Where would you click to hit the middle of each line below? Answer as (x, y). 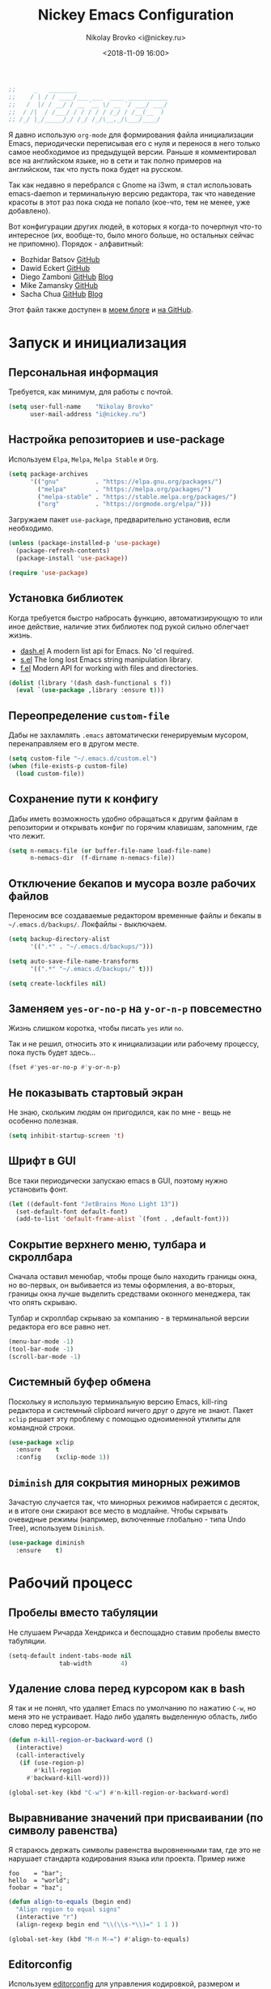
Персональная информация (84, 372)
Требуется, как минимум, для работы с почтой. (91, 392)
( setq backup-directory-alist (59, 939)
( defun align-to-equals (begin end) (70, 1902)
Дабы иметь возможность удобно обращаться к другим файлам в (123, 818)
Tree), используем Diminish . (57, 1528)
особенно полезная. (43, 1121)
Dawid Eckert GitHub (55, 268)
